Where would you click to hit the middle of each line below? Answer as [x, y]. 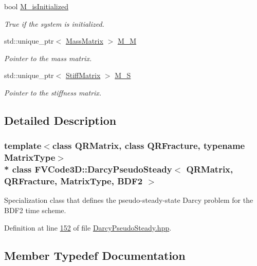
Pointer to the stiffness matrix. [53, 92]
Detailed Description [60, 120]
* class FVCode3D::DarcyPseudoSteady [88, 169]
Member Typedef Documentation [95, 255]
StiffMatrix [83, 75]
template [23, 146]
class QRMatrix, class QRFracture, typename [149, 146]
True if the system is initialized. [54, 23]
